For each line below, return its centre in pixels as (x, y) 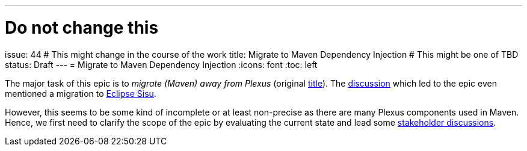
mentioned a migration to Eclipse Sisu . (81, 93)
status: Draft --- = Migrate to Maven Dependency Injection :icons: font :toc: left (161, 64)
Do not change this (82, 27)
